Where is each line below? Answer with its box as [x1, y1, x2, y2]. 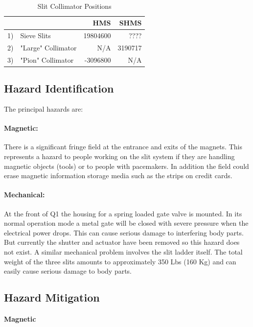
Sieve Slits [20, 30, 51, 41]
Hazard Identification [4, 81, 114, 96]
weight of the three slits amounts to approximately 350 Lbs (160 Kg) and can [4, 256, 236, 266]
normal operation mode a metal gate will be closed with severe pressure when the [4, 218, 249, 228]
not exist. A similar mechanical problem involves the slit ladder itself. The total [4, 246, 243, 257]
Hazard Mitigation [4, 290, 100, 305]
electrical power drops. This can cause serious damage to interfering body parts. [4, 227, 244, 237]
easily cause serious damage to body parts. [4, 266, 132, 276]
